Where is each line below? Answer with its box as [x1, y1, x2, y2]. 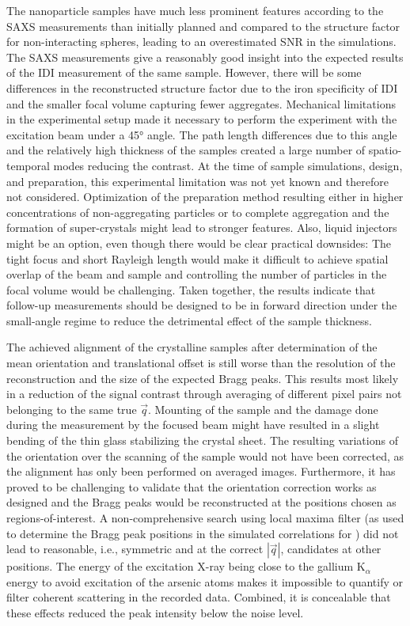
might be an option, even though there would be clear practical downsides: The [6, 234, 391, 251]
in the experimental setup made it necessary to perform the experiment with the [6, 111, 397, 127]
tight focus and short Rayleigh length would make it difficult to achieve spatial [6, 250, 389, 267]
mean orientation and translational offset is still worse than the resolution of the [6, 355, 396, 371]
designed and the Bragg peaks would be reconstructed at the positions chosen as [6, 494, 397, 510]
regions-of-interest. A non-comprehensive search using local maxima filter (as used [6, 510, 404, 525]
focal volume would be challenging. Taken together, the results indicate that [6, 281, 376, 298]
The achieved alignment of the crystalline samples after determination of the [6, 339, 378, 355]
